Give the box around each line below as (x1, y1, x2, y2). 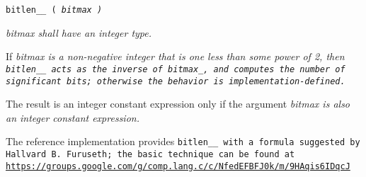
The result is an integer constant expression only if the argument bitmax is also (6, 96, 350, 111)
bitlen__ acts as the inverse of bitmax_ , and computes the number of (6, 64, 345, 74)
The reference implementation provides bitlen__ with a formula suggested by (6, 134, 360, 149)
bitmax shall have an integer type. (6, 25, 152, 40)
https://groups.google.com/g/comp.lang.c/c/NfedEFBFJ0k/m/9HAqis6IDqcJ (6, 161, 350, 171)
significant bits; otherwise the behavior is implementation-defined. (6, 76, 345, 86)
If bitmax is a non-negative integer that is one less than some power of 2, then (6, 49, 345, 64)
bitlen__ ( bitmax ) (6, 5, 103, 15)
